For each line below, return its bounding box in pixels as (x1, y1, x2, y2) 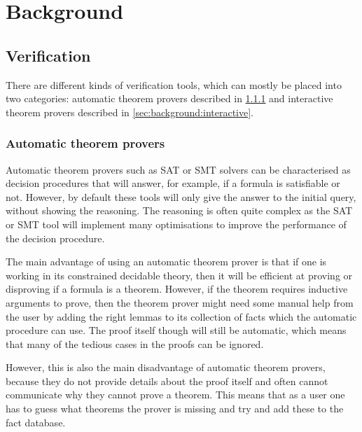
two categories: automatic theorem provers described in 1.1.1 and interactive (6, 91, 333, 106)
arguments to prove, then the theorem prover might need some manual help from (6, 295, 354, 309)
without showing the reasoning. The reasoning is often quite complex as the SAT (6, 203, 353, 218)
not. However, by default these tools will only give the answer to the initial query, (6, 189, 356, 204)
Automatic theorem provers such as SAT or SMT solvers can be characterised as (6, 162, 351, 176)
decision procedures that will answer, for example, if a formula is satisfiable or (6, 176, 340, 190)
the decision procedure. (6, 230, 105, 245)
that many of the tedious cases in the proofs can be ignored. (6, 336, 264, 351)
